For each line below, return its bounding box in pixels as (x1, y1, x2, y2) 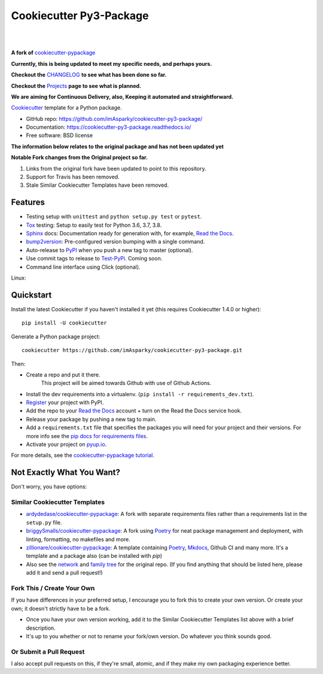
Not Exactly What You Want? (11, 467, 121, 478)
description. (26, 624, 56, 632)
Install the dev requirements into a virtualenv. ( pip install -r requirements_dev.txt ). (26, 390, 254, 397)
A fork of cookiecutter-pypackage (11, 49, 96, 56)
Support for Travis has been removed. (26, 174, 120, 181)
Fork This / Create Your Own (11, 584, 95, 592)
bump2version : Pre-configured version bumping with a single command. (26, 238, 205, 245)
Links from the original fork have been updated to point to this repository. (26, 165, 206, 172)
